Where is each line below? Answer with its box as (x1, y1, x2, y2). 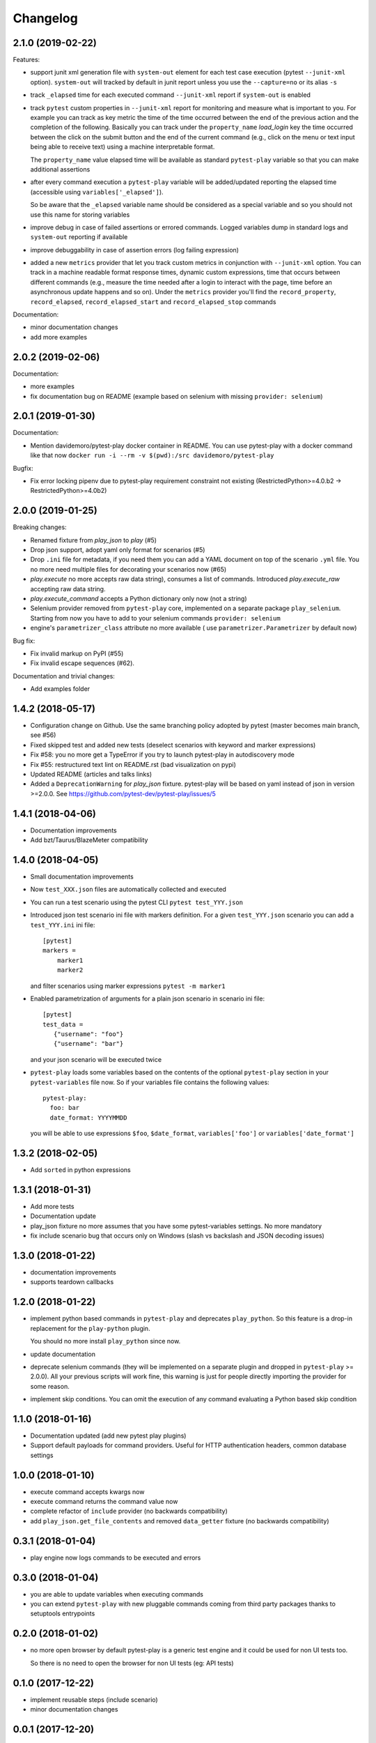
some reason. (30, 1382, 70, 1390)
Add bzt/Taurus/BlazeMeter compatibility (30, 836, 148, 844)
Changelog (13, 10, 78, 26)
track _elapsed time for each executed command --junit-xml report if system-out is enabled (30, 91, 311, 99)
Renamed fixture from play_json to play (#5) (30, 535, 157, 544)
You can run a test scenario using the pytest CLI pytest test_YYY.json (30, 898, 244, 906)
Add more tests (30, 1203, 75, 1210)
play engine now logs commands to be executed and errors (30, 1553, 201, 1562)
